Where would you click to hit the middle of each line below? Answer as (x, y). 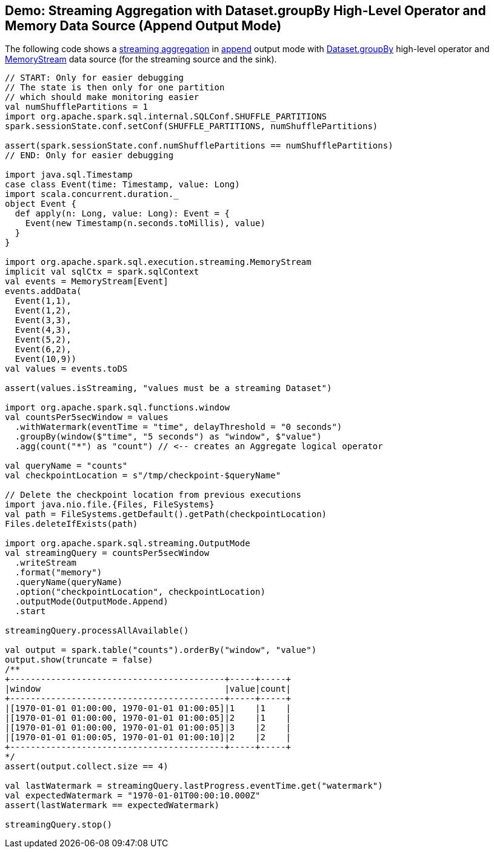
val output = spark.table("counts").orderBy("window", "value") (161, 650)
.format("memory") (58, 573)
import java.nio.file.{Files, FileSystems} (110, 505)
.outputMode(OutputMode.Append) (92, 602)
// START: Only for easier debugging (95, 78)
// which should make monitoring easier (102, 97)
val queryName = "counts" (66, 466)
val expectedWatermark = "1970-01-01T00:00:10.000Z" (133, 796)
